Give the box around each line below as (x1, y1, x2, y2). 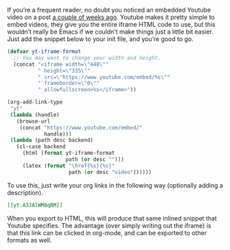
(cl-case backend (16, 143, 67, 150)
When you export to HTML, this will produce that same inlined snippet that (7, 214, 218, 222)
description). (7, 188, 43, 197)
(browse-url (16, 118, 51, 125)
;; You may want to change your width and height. (13, 54, 161, 61)
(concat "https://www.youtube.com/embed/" (19, 124, 143, 131)
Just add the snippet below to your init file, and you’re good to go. (7, 35, 194, 43)
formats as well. (7, 236, 52, 244)
